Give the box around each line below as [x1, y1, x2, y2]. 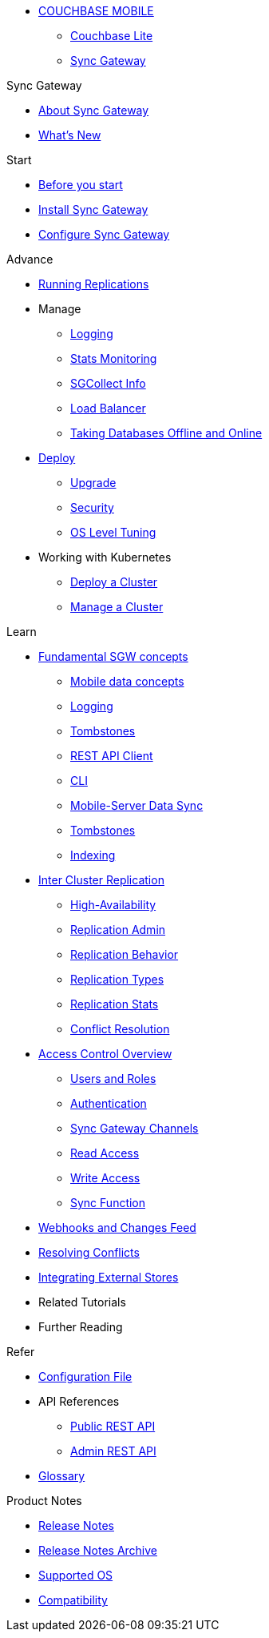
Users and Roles [70, 1072, 156, 1085]
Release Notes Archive [38, 1543, 158, 1557]
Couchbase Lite [70, 29, 153, 42]
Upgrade [70, 476, 117, 489]
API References [38, 1395, 120, 1408]
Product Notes [6, 1494, 82, 1507]
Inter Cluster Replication [38, 873, 164, 887]
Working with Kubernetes [38, 550, 172, 564]
